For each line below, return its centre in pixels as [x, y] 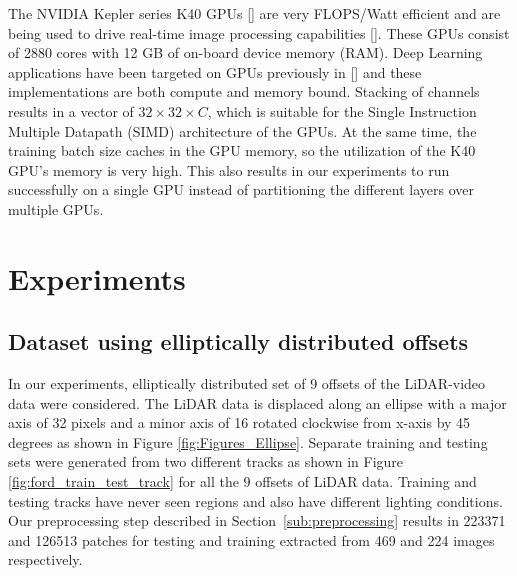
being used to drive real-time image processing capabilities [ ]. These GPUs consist [259, 32]
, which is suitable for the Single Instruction [342, 110]
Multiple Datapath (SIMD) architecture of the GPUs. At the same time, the [242, 130]
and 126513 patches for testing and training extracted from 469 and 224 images [251, 539]
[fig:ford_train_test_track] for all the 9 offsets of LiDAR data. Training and [242, 481]
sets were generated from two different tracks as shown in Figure [206, 461]
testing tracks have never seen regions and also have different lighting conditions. [255, 500]
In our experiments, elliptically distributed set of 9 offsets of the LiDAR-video [247, 383]
